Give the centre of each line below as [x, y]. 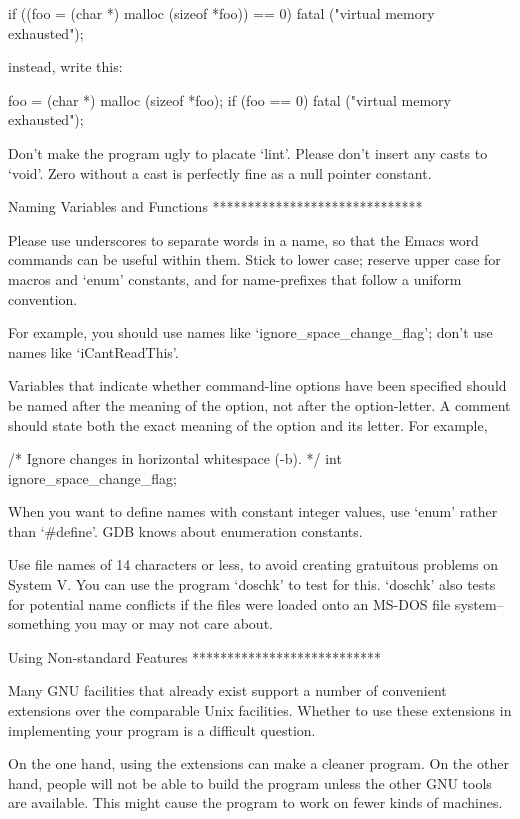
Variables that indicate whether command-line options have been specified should [257, 385]
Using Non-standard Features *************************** [195, 656]
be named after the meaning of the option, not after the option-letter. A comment [259, 404]
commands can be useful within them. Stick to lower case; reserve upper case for [254, 259]
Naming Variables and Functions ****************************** [215, 206]
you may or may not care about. [173, 623]
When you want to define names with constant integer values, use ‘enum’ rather [253, 511]
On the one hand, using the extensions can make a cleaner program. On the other [258, 763]
